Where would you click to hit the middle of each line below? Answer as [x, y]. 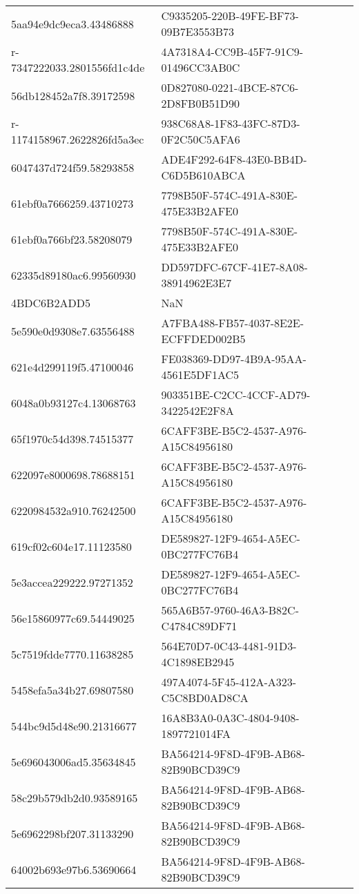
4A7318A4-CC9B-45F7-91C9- [232, 51]
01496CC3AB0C [201, 67]
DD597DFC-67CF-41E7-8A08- [234, 267]
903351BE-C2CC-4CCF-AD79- [236, 395]
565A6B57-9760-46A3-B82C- [230, 610]
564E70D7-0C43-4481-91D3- [229, 646]
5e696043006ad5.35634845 [74, 761]
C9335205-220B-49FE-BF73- [230, 16]
